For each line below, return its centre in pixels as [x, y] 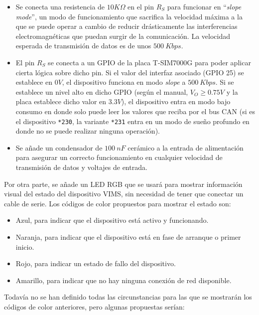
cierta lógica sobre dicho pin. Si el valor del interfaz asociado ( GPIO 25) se [130, 72]
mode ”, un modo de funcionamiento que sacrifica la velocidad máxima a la [129, 16]
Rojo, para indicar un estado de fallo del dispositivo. [96, 263]
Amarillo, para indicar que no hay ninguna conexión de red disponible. [124, 280]
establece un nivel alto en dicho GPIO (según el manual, [102, 91]
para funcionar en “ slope [204, 6]
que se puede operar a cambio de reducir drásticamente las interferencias [127, 26]
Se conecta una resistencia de [60, 6]
